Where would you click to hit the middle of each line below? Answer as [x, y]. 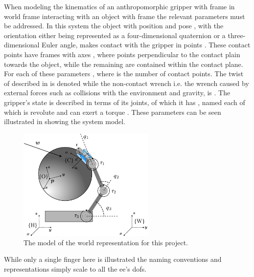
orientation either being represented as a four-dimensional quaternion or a [115, 35]
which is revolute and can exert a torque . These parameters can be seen [113, 112]
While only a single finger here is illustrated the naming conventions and [113, 259]
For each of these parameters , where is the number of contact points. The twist [124, 74]
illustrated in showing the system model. [65, 121]
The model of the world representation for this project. [106, 243]
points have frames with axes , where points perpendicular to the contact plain [122, 54]
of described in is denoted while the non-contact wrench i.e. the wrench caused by [127, 83]
